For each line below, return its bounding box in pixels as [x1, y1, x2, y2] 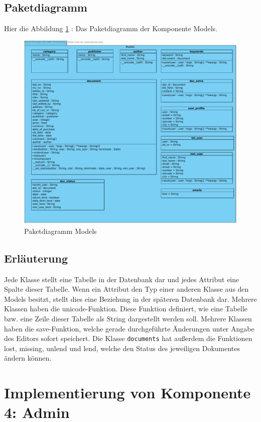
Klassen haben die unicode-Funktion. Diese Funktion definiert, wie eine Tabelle [4, 303, 248, 314]
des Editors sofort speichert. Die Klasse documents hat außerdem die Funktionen [4, 333, 252, 344]
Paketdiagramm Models [24, 225, 97, 236]
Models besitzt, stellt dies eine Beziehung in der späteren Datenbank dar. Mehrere [4, 293, 257, 304]
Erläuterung [4, 250, 68, 266]
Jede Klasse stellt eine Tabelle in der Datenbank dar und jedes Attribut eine [4, 274, 239, 284]
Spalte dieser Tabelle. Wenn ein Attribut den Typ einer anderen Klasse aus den [4, 284, 249, 294]
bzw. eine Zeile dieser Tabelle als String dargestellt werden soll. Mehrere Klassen [4, 313, 252, 323]
